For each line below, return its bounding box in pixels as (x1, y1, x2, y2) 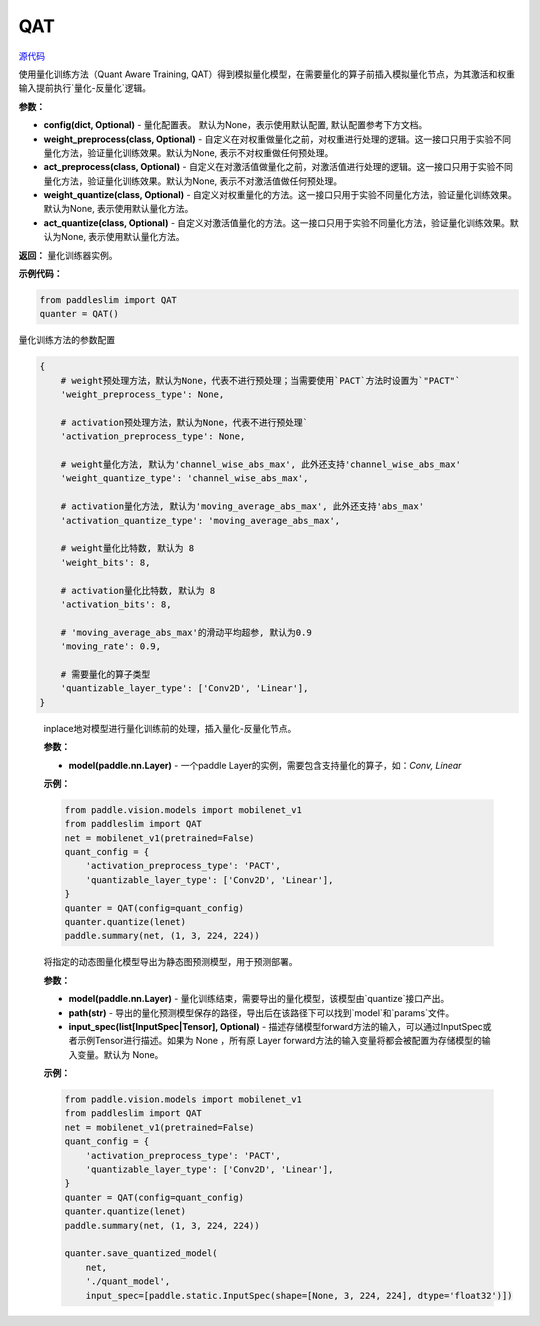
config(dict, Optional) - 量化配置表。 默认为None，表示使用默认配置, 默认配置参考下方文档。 (43, 119, 428, 131)
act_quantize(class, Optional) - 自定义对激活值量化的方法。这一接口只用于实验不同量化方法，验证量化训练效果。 (43, 216, 510, 229)
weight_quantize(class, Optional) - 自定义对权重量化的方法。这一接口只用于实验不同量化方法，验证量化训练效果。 (43, 189, 517, 201)
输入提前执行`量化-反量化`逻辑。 (18, 82, 152, 94)
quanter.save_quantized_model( (64, 1248, 219, 1259)
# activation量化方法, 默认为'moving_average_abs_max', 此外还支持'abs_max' (60, 501, 425, 512)
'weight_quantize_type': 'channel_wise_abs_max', (60, 473, 309, 484)
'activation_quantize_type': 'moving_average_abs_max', (60, 515, 341, 526)
